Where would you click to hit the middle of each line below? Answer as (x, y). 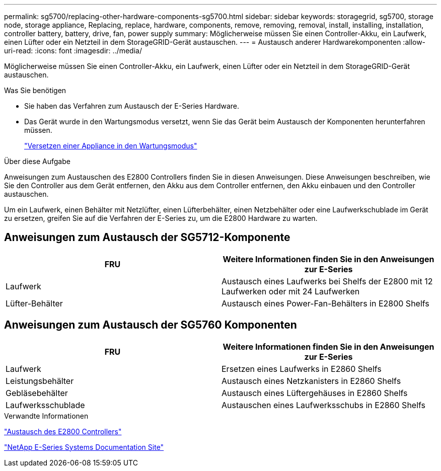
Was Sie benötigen (35, 90)
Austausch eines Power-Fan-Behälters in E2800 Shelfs (325, 303)
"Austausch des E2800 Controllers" (63, 431)
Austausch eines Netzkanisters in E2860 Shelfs (311, 381)
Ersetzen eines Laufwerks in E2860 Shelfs (302, 369)
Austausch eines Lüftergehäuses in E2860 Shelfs (315, 393)
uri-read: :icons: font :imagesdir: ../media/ (73, 51)
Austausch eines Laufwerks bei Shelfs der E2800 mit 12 (327, 281)
